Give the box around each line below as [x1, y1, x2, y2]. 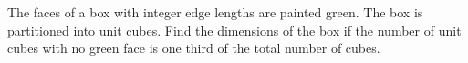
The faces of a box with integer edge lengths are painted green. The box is [7, 3, 423, 21]
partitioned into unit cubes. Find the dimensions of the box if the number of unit [7, 20, 462, 39]
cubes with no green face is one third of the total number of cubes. [7, 38, 380, 58]
